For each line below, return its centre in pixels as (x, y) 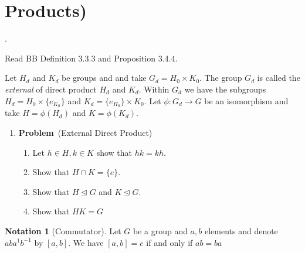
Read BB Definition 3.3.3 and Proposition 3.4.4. (91, 58)
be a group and (160, 230)
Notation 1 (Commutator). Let (63, 230)
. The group (221, 78)
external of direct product (51, 89)
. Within (154, 89)
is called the (279, 78)
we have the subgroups (225, 89)
